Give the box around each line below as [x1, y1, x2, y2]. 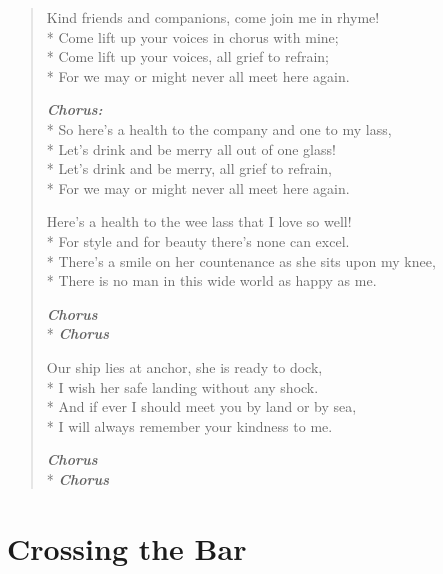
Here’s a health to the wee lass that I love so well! [46, 211, 352, 232]
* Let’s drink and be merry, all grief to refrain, [46, 158, 333, 179]
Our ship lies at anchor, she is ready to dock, [46, 356, 323, 377]
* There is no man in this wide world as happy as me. [46, 270, 377, 291]
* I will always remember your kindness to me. [46, 415, 333, 436]
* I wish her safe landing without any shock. [46, 376, 319, 397]
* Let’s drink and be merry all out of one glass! [46, 138, 336, 159]
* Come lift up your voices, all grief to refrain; [46, 46, 329, 67]
